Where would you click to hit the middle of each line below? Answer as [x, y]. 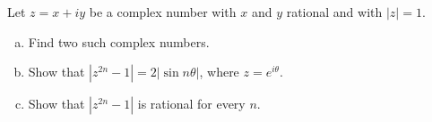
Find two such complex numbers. [119, 41]
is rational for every [191, 104]
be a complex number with [163, 12]
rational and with [334, 12]
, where [219, 72]
